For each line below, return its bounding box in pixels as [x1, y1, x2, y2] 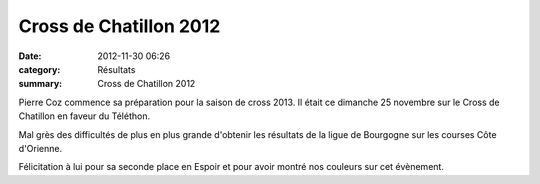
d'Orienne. [18, 142, 63, 154]
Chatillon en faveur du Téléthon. [18, 110, 150, 122]
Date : [18, 50, 42, 62]
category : [18, 63, 61, 75]
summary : [18, 78, 63, 90]
